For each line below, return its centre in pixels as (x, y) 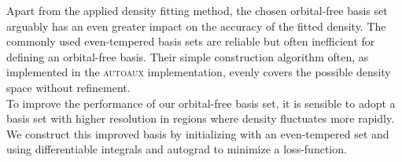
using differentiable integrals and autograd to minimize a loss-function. (177, 149)
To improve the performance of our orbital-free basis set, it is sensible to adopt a (201, 103)
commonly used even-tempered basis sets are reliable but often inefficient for (191, 41)
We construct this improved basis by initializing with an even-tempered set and (198, 133)
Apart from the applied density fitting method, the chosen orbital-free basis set (197, 10)
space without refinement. (68, 87)
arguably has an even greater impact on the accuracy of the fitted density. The (196, 26)
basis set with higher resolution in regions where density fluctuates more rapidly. (201, 118)
